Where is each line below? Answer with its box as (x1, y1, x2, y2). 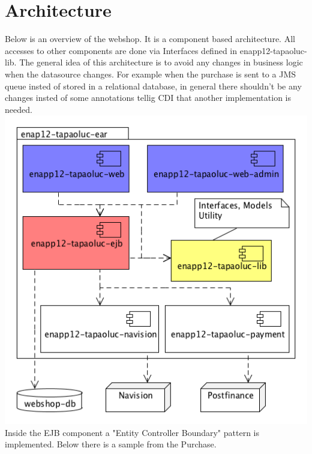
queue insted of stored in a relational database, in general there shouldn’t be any (5, 79, 302, 92)
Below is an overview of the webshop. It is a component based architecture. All (5, 32, 295, 45)
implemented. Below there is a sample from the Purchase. (5, 438, 217, 450)
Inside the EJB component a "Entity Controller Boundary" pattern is (5, 426, 260, 438)
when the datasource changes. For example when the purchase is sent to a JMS (5, 67, 296, 80)
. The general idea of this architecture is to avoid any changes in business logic (14, 56, 303, 68)
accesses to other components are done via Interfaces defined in (5, 44, 238, 56)
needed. (5, 103, 32, 115)
